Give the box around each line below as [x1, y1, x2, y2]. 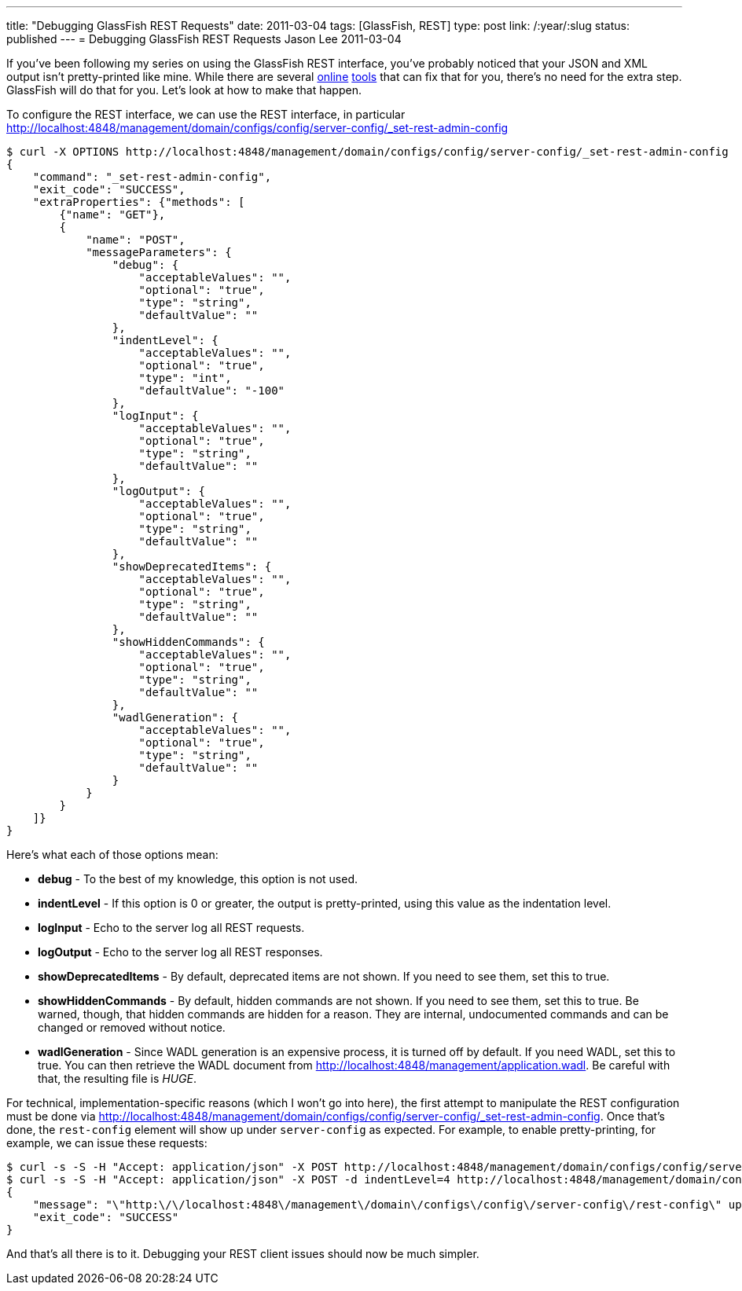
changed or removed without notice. [38, 1021, 226, 1034]
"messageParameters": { [86, 246, 232, 259]
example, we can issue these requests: [6, 1136, 208, 1150]
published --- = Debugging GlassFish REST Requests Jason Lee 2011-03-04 [6, 32, 402, 46]
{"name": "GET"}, [59, 208, 166, 221]
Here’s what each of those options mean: [6, 848, 219, 861]
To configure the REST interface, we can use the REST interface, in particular [6, 108, 406, 121]
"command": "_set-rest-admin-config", [32, 171, 272, 183]
